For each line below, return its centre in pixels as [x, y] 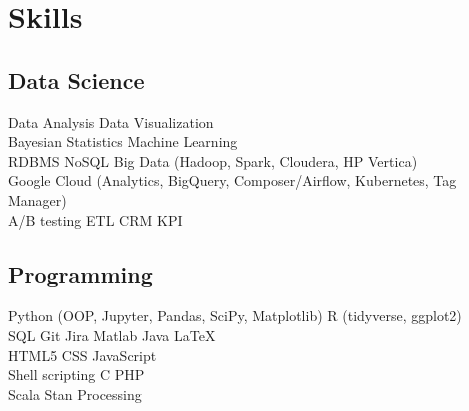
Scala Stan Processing [75, 393]
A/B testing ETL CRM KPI [95, 219]
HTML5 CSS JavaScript [82, 354]
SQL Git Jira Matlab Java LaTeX [112, 334]
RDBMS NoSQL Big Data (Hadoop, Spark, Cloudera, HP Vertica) [213, 160]
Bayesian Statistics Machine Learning [123, 141]
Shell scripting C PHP [76, 374]
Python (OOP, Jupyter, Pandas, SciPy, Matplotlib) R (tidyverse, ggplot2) [235, 315]
